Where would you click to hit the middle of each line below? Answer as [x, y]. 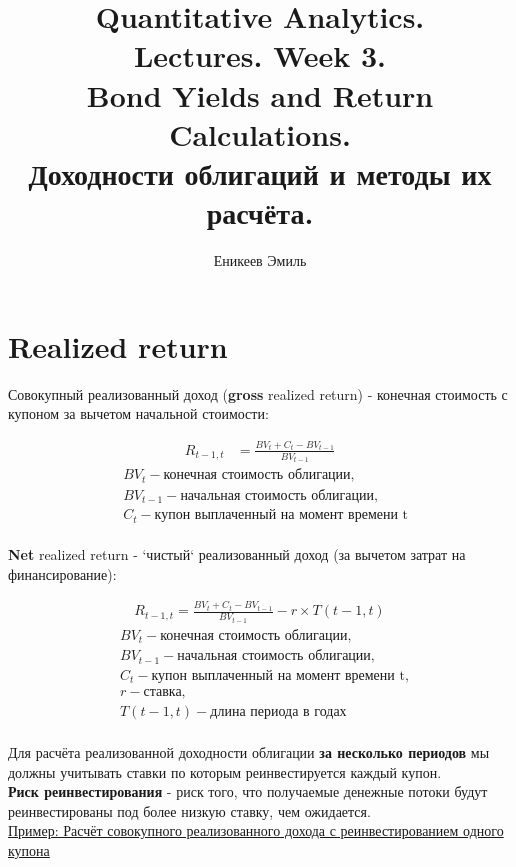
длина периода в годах [278, 712]
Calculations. [260, 133]
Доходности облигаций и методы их [260, 172]
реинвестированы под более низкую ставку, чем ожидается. [189, 810]
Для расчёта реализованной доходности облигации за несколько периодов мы [249, 752]
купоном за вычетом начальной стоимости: [138, 413]
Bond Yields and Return [260, 94]
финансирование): [62, 573]
